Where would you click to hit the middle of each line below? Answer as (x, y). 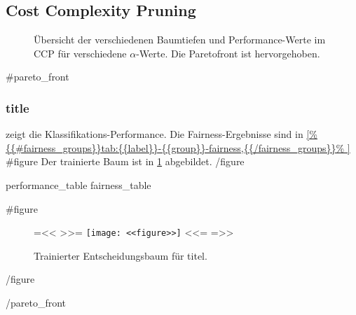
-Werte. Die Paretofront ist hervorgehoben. (228, 53)
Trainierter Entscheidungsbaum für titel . (121, 255)
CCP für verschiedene (80, 53)
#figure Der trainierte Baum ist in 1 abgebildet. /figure (125, 161)
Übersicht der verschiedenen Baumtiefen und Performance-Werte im (180, 40)
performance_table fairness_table (78, 184)
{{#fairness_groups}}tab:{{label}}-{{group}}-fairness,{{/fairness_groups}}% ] (178, 147)
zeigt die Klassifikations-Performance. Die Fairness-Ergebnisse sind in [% (162, 134)
